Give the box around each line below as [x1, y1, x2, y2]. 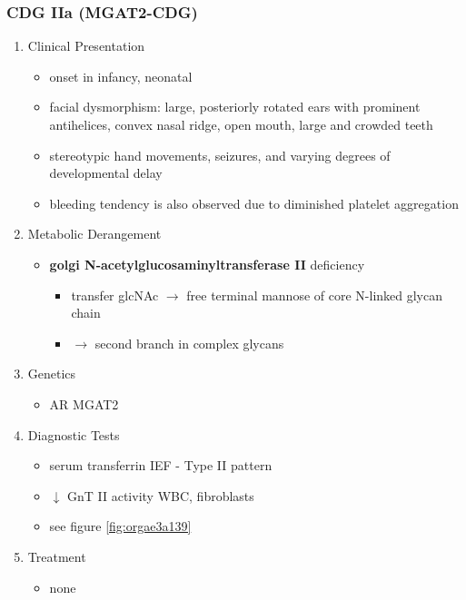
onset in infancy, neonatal [49, 66, 193, 85]
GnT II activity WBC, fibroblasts [66, 486, 254, 505]
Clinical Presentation [27, 36, 145, 55]
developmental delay [49, 163, 163, 182]
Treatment [27, 546, 86, 566]
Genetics [27, 364, 76, 383]
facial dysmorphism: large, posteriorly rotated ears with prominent [49, 97, 421, 116]
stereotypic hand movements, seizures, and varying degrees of [49, 145, 391, 164]
